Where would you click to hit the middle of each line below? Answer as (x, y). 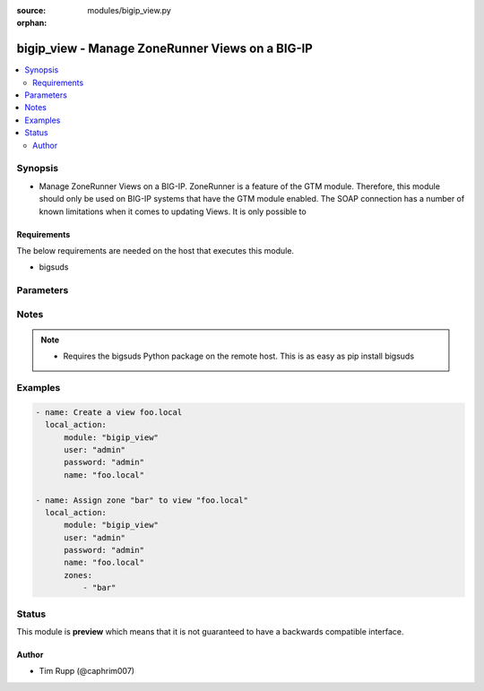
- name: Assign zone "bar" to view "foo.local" (142, 500)
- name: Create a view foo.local (109, 412)
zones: (78, 575)
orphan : (32, 23)
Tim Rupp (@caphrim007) (86, 671)
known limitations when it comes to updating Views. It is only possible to (173, 212)
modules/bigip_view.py (130, 10)
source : (31, 10)
